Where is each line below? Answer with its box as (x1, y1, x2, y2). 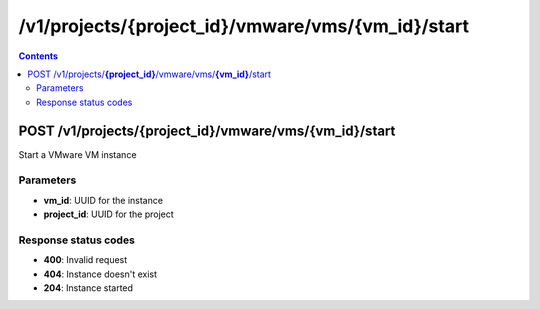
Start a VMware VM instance (18, 148, 137, 160)
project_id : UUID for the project (43, 208, 174, 220)
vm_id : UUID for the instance (43, 194, 164, 206)
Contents (18, 50, 59, 62)
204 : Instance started (43, 282, 134, 294)
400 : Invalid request (43, 254, 128, 266)
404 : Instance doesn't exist (43, 268, 158, 280)
